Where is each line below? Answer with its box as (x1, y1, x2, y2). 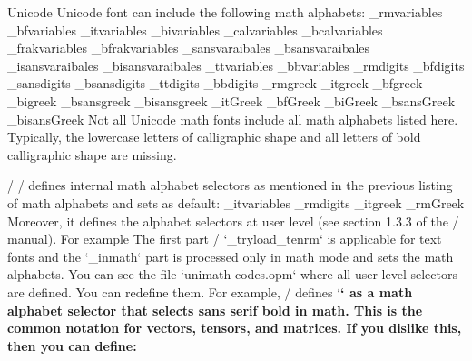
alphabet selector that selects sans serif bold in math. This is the (7, 300, 423, 319)
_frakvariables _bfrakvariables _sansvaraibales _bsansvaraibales (7, 38, 370, 57)
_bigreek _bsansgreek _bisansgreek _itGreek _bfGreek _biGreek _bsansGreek (7, 91, 456, 110)
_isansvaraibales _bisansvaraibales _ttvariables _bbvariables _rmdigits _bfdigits (7, 55, 465, 75)
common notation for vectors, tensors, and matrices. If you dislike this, (7, 318, 462, 337)
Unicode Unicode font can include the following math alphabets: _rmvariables (7, 3, 443, 21)
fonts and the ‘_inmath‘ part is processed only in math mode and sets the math (7, 246, 454, 266)
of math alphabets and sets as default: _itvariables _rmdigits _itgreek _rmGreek (7, 193, 465, 212)
